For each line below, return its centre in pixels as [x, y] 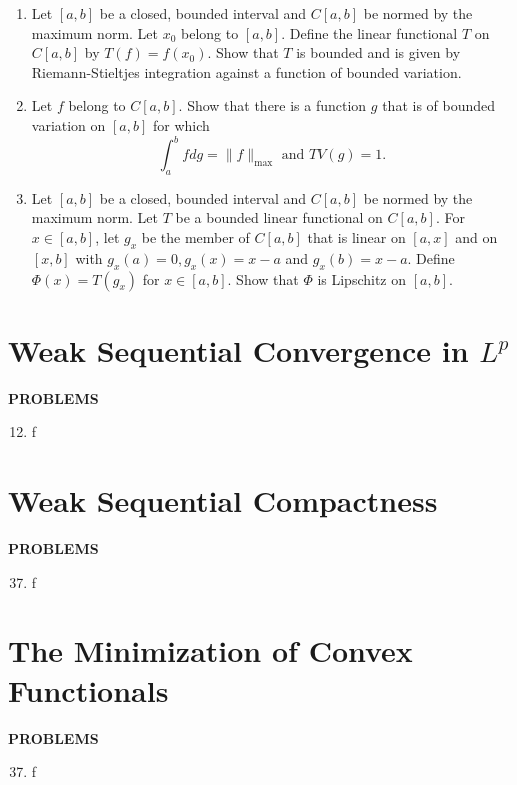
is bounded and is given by [378, 52]
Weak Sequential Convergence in [238, 349]
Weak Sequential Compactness [223, 500]
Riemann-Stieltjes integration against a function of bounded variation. [246, 71]
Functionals [88, 689]
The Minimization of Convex [210, 650]
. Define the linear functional [369, 32]
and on [476, 237]
